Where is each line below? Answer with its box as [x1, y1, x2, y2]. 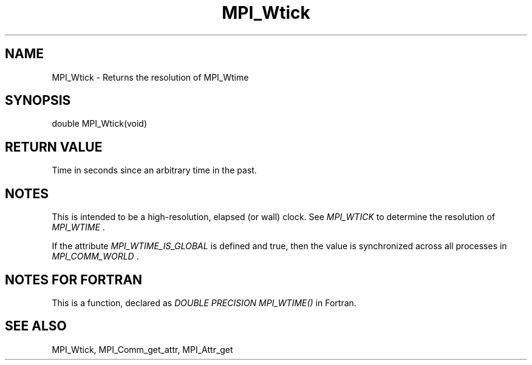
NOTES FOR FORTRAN [5, 272, 143, 287]
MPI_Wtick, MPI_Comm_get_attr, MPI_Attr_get [52, 344, 233, 355]
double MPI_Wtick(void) [52, 118, 148, 129]
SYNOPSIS [5, 93, 71, 109]
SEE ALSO [5, 318, 67, 334]
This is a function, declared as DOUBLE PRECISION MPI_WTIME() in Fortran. [52, 297, 356, 308]
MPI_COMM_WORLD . [52, 251, 139, 262]
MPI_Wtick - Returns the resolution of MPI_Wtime [52, 72, 249, 82]
